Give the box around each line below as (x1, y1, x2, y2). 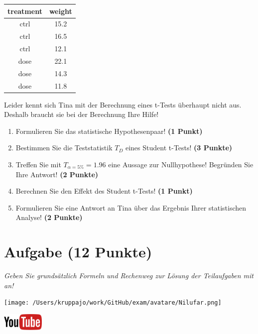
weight (49, 5, 72, 16)
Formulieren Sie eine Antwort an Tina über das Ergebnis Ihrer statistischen (15, 202, 247, 213)
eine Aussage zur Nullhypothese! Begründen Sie (108, 159, 254, 170)
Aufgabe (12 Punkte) (4, 241, 152, 262)
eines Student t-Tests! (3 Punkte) (125, 142, 233, 153)
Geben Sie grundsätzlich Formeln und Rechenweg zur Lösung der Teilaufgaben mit (4, 270, 254, 281)
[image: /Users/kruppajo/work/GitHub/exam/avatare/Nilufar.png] (4, 299, 222, 307)
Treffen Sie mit (15, 159, 61, 170)
